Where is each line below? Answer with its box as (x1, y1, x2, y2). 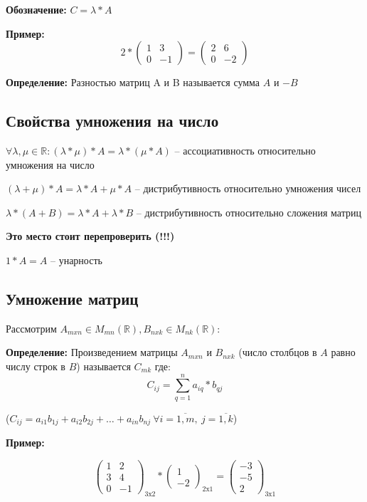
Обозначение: (6, 2, 67, 16)
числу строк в (6, 358, 65, 373)
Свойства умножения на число (6, 110, 219, 132)
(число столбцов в (238, 345, 317, 360)
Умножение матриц (6, 287, 139, 309)
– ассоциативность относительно (174, 142, 316, 157)
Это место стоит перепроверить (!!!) (6, 229, 175, 244)
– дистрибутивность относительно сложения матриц (136, 204, 361, 219)
